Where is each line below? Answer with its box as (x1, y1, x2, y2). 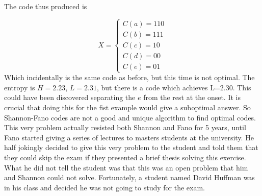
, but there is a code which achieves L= (96, 82, 220, 92)
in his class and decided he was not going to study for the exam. (4, 182, 205, 192)
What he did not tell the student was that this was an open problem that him (4, 162, 248, 173)
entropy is (4, 82, 35, 92)
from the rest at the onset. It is (143, 92, 241, 103)
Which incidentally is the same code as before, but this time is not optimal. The (4, 72, 255, 83)
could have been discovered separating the (4, 92, 136, 103)
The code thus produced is (4, 1, 87, 11)
